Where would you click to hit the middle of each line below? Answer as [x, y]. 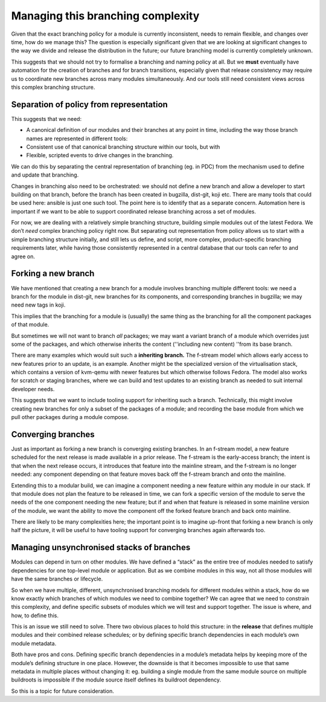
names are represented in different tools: [77, 138]
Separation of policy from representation [90, 104]
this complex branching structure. [53, 87]
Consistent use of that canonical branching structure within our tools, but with [123, 147]
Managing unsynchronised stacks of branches [101, 548]
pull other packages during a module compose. [70, 417]
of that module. [30, 325]
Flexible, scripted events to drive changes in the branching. [100, 155]
